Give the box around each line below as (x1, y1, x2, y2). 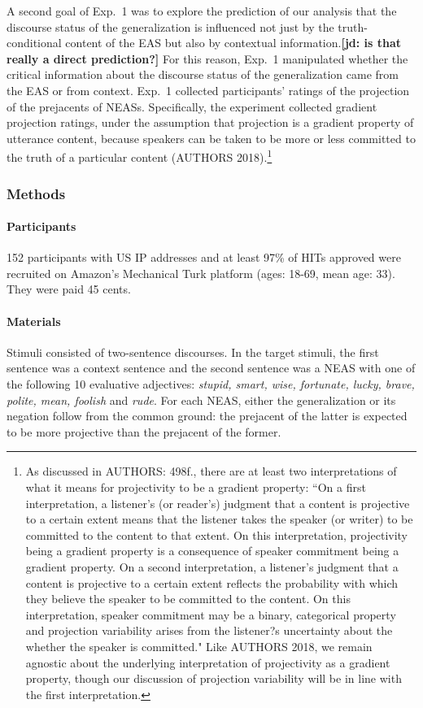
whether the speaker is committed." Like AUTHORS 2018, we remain (25, 637, 373, 654)
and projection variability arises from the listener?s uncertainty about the (25, 622, 393, 639)
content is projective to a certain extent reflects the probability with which (25, 574, 399, 591)
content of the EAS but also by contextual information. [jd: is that (65, 34, 402, 51)
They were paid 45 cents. (7, 280, 131, 298)
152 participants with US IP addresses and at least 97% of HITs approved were (7, 249, 401, 266)
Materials (7, 312, 61, 329)
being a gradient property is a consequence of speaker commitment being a (25, 542, 399, 559)
